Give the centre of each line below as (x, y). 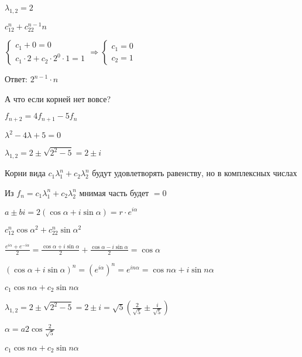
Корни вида (25, 173)
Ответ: (16, 79)
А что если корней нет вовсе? (58, 98)
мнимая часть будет (114, 192)
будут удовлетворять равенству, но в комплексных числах (195, 173)
